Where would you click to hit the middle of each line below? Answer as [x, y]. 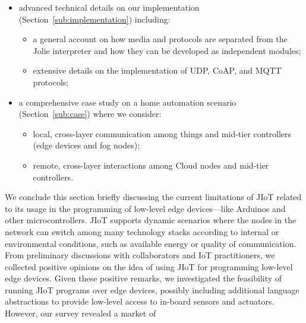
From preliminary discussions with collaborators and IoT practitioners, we [140, 255]
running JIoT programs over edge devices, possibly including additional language [152, 289]
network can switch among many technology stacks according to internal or [142, 231]
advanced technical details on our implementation [109, 7]
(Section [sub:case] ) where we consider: [90, 114]
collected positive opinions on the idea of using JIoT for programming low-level [149, 266]
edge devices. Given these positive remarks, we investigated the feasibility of [143, 278]
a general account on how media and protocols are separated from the [160, 39]
